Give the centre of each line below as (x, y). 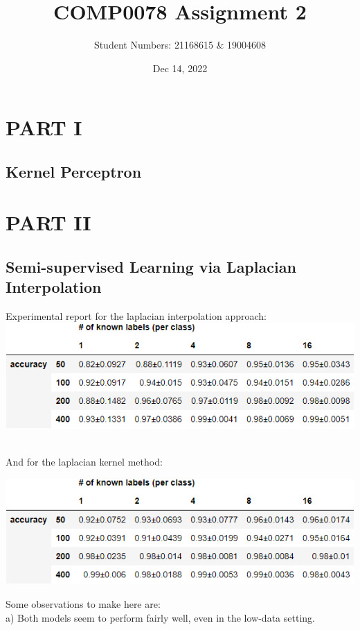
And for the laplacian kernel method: (84, 462)
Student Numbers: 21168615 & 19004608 (180, 45)
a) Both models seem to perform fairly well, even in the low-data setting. (160, 617)
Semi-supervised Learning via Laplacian (151, 267)
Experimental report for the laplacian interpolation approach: (136, 316)
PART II (48, 222)
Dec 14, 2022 (180, 68)
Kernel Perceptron (74, 171)
